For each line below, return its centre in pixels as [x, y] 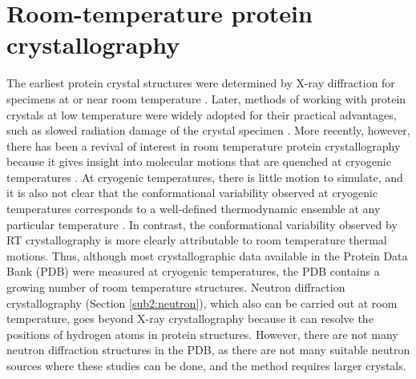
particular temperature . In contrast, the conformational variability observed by [202, 224]
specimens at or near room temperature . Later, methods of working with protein [206, 98]
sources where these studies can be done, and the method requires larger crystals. [206, 365]
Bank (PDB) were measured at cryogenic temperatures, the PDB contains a [193, 271]
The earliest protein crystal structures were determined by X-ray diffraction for [201, 83]
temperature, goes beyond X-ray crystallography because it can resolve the [190, 319]
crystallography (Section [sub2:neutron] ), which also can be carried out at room [202, 302]
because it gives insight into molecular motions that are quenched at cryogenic [199, 161]
